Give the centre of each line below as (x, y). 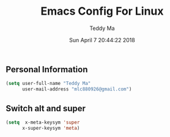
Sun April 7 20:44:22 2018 (102, 40)
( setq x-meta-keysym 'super (43, 122)
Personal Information (47, 69)
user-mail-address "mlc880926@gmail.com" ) (77, 89)
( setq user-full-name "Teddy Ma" (48, 84)
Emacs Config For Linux (102, 11)
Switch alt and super (46, 108)
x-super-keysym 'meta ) (51, 128)
